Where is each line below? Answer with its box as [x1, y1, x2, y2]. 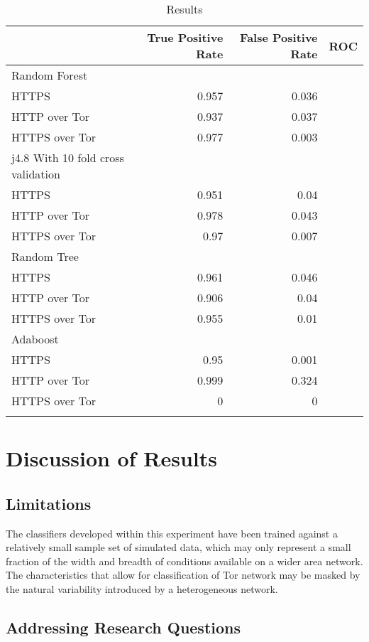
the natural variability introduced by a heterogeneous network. [6, 581, 278, 596]
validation [11, 166, 60, 182]
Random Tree [11, 248, 79, 264]
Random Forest [11, 67, 88, 83]
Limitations [6, 492, 92, 514]
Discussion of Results [6, 444, 217, 473]
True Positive [147, 29, 224, 46]
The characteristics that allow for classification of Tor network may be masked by [6, 567, 360, 582]
